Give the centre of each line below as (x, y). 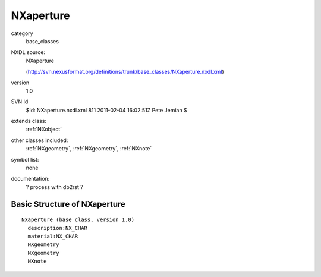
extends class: (29, 121)
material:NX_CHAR (53, 236)
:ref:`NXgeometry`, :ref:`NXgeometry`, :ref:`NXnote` (89, 149)
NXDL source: (28, 52)
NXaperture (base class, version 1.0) (78, 220)
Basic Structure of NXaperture (68, 204)
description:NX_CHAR (58, 228)
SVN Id (20, 102)
